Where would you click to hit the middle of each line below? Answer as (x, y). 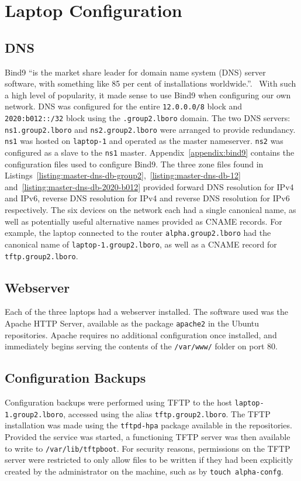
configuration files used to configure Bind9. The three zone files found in (134, 164)
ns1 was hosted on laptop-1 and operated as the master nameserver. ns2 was (144, 141)
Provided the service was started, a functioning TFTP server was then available (148, 437)
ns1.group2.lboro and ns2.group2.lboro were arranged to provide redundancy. (150, 129)
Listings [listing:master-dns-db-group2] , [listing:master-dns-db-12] (123, 175)
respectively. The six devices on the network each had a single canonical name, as (150, 210)
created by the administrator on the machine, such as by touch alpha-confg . (144, 471)
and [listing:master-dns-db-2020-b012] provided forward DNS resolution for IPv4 (149, 186)
